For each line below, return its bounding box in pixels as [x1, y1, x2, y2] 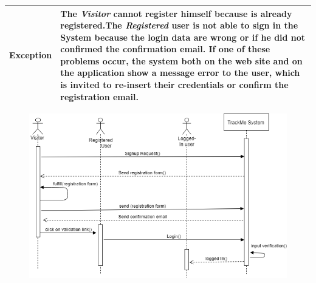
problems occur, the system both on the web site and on [60, 54, 303, 67]
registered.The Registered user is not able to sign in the [60, 19, 298, 32]
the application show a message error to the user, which [60, 66, 300, 79]
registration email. [60, 90, 139, 103]
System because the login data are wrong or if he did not [60, 30, 306, 43]
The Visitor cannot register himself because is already [60, 7, 292, 19]
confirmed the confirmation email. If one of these [60, 43, 270, 55]
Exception [9, 49, 52, 61]
